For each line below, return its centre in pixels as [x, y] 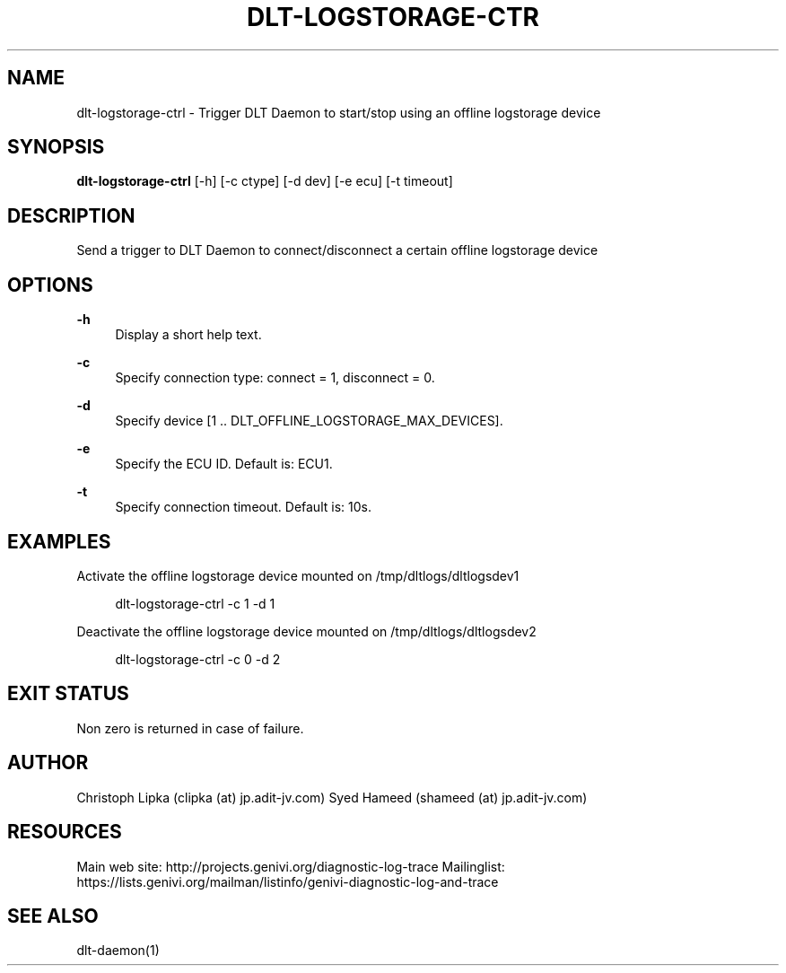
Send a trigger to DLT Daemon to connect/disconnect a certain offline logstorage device [337, 250]
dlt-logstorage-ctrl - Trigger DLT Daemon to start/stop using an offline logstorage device [339, 112]
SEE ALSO [53, 916]
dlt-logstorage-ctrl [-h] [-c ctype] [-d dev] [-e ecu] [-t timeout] [265, 181]
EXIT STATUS [68, 694]
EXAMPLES [59, 541]
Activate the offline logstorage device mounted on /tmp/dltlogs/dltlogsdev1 [298, 575]
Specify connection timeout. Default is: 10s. [243, 507]
